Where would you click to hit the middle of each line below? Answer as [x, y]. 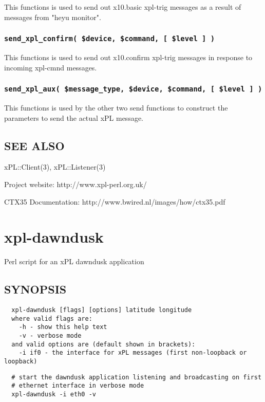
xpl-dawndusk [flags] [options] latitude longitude [102, 310]
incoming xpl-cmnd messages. [51, 67]
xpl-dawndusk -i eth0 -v [54, 394]
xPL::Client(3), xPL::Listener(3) [55, 167]
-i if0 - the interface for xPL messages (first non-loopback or [133, 353]
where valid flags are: [52, 318]
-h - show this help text [63, 327]
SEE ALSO [34, 145]
